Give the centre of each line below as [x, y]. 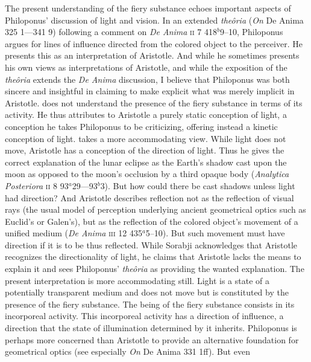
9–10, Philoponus [251, 32]
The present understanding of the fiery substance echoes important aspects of [148, 8]
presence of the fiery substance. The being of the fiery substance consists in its [150, 304]
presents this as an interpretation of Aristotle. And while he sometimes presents [152, 55]
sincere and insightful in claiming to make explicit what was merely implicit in [150, 91]
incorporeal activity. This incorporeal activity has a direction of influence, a [144, 316]
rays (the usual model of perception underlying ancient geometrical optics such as [155, 209]
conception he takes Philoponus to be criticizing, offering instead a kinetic [141, 126]
